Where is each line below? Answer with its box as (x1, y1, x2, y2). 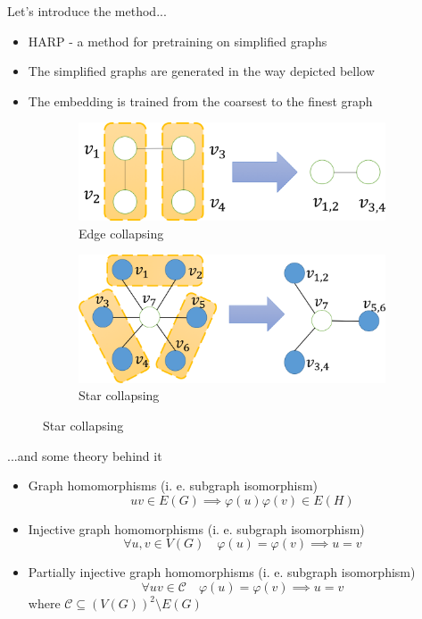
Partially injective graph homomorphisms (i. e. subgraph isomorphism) (28, 563, 416, 581)
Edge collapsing (79, 223, 164, 242)
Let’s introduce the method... (7, 2, 167, 20)
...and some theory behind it (7, 446, 162, 464)
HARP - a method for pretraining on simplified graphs (28, 31, 327, 50)
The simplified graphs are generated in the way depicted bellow (28, 62, 375, 80)
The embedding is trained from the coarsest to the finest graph (28, 91, 373, 110)
